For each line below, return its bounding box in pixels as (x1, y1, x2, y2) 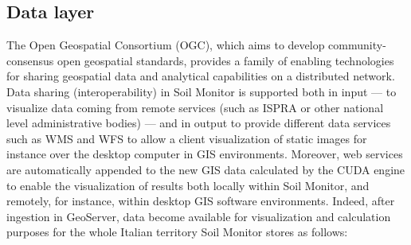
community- (328, 37, 386, 53)
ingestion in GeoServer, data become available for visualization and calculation (6, 208, 391, 224)
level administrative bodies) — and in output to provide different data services (6, 115, 391, 131)
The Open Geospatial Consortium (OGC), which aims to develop (6, 37, 325, 53)
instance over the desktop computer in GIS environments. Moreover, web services (6, 146, 403, 162)
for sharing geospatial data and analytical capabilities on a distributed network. (6, 68, 395, 84)
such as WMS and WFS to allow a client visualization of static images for (6, 130, 367, 146)
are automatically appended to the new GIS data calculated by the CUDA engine (6, 161, 405, 177)
